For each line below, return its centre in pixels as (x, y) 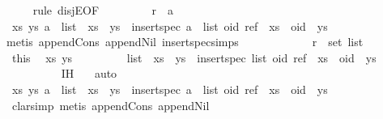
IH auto (89, 73)
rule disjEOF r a (103, 10)
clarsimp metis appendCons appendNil (111, 105)
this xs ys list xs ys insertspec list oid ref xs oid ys (194, 57)
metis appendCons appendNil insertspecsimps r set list (185, 42)
